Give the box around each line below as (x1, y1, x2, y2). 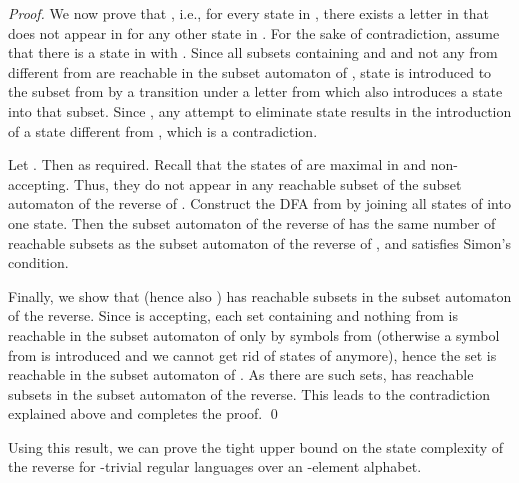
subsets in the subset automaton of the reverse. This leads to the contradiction (8, 383, 491, 404)
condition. (8, 252, 69, 273)
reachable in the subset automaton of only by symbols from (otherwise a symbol (8, 324, 500, 345)
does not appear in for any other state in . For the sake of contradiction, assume (8, 22, 500, 43)
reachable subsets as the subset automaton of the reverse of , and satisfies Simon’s (8, 232, 511, 253)
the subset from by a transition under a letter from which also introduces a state (8, 81, 503, 102)
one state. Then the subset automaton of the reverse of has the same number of (8, 212, 496, 233)
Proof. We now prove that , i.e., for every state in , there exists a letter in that (8, 3, 489, 23)
